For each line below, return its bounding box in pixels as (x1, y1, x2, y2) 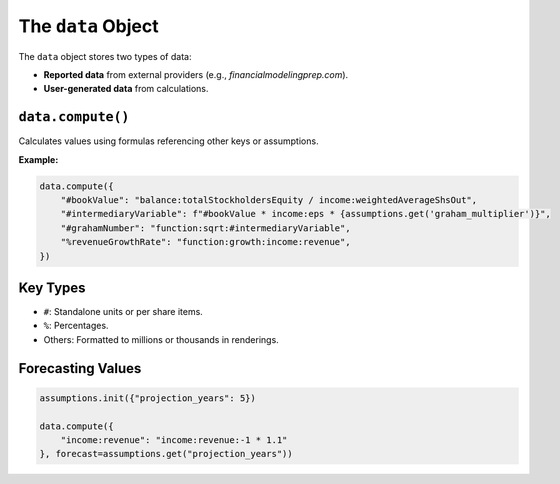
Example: (18, 153, 59, 165)
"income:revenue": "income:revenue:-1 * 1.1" (60, 435, 288, 446)
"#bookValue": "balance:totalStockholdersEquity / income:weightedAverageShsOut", (60, 195, 478, 205)
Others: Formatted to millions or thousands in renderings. (43, 333, 279, 345)
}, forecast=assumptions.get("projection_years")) (39, 448, 294, 460)
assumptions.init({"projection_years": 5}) (39, 392, 257, 404)
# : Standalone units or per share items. (43, 306, 204, 318)
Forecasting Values (18, 360, 142, 377)
